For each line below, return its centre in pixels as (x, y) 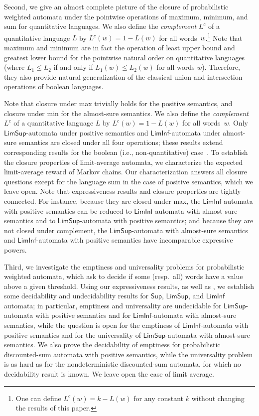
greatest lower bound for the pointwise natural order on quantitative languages (125, 57)
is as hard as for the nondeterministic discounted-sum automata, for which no (123, 364)
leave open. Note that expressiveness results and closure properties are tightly (123, 191)
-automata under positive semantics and (87, 132)
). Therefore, (221, 67)
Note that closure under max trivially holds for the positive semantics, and (118, 103)
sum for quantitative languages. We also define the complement (100, 26)
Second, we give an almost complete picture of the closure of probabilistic (116, 6)
